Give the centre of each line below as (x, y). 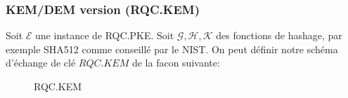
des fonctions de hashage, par (279, 35)
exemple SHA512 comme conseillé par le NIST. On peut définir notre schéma (172, 49)
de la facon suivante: (176, 63)
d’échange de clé (41, 63)
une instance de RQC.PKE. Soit (105, 35)
